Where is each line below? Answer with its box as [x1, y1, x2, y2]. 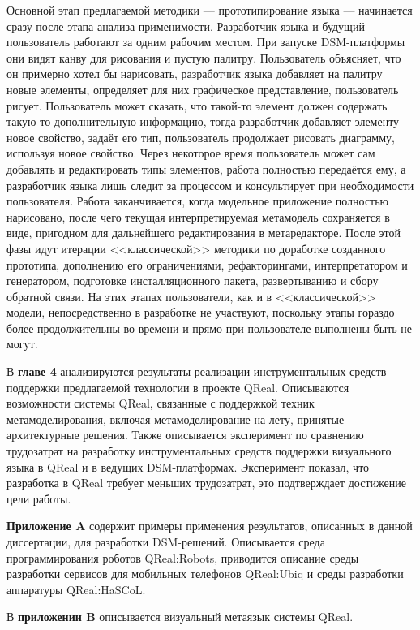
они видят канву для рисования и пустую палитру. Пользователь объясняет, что [6, 49, 401, 66]
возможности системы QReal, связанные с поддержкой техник [6, 395, 315, 412]
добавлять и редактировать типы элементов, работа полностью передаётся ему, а [6, 160, 406, 177]
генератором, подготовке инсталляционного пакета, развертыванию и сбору [6, 272, 379, 289]
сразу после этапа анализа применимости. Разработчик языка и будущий [6, 17, 365, 34]
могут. [6, 335, 38, 352]
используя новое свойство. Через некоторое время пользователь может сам [6, 145, 375, 162]
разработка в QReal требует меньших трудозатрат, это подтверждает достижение [6, 474, 406, 491]
